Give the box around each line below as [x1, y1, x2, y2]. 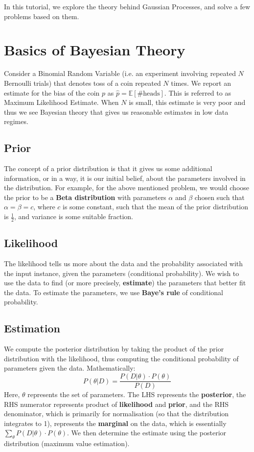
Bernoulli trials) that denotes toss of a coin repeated [4, 77, 161, 88]
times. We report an [171, 77, 231, 88]
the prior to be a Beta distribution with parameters [4, 192, 166, 202]
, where [33, 201, 55, 212]
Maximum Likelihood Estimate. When [4, 97, 119, 107]
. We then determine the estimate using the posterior [67, 427, 227, 438]
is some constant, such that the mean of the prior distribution [63, 201, 248, 212]
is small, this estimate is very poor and [129, 97, 246, 107]
